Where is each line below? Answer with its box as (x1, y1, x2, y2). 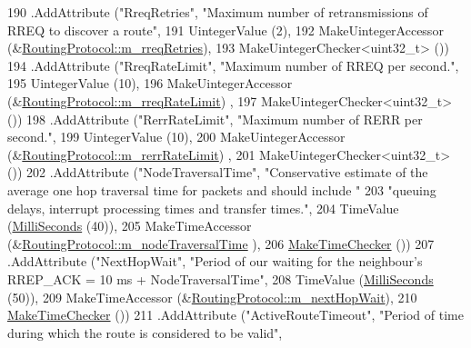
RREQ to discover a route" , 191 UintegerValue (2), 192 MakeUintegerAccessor (7, 20, 444, 39)
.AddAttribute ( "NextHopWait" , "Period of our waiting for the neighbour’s (7, 252, 423, 271)
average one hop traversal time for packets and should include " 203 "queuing (7, 180, 436, 199)
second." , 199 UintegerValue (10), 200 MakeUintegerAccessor (7, 127, 346, 146)
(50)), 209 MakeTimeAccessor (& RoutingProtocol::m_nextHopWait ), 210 (7, 287, 417, 306)
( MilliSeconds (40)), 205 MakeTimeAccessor (7, 216, 252, 235)
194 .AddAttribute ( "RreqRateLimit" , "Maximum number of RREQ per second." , (7, 55, 459, 75)
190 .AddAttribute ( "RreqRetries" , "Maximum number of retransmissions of (7, 3, 428, 21)
